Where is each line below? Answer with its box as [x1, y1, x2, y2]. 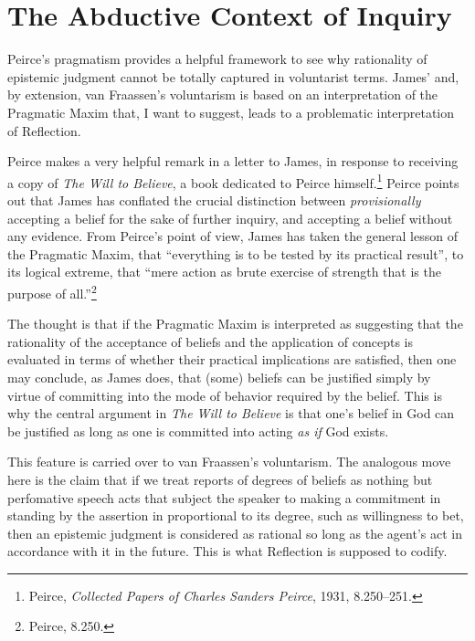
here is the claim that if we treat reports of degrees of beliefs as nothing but [7, 469, 433, 489]
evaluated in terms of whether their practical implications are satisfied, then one [7, 350, 457, 369]
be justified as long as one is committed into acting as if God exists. [7, 421, 389, 440]
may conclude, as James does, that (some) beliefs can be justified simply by [7, 367, 431, 386]
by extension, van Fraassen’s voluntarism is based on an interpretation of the [7, 85, 438, 104]
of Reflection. [7, 121, 81, 140]
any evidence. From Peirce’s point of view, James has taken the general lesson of [7, 226, 458, 246]
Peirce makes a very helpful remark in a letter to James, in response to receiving [7, 152, 459, 171]
